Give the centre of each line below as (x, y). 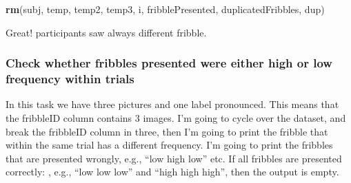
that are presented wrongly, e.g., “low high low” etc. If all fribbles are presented (174, 158)
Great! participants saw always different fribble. (106, 32)
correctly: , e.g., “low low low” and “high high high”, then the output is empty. (172, 172)
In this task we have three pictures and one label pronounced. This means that (172, 104)
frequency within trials (70, 79)
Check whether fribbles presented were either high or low (169, 63)
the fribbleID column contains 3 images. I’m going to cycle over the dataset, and (176, 117)
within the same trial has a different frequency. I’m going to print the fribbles (169, 145)
